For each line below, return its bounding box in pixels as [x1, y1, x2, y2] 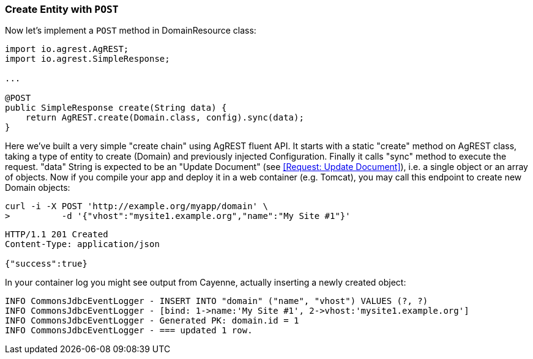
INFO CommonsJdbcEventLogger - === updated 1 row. [5, 325, 253, 336]
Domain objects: [5, 182, 70, 193]
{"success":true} [5, 259, 88, 269]
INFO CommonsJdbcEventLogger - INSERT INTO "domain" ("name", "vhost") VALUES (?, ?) [5, 296, 428, 306]
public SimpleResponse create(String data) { [5, 103, 227, 113]
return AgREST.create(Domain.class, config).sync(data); [25, 113, 304, 123]
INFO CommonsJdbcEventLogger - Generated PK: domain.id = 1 [5, 316, 299, 326]
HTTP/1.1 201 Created [5, 229, 108, 240]
